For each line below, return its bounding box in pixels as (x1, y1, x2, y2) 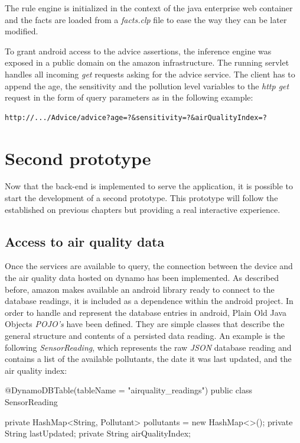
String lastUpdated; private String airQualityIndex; (5, 427, 191, 439)
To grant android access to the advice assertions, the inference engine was (5, 44, 272, 57)
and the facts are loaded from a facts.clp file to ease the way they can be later (5, 13, 287, 25)
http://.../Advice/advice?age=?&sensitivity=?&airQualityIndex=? (5, 113, 267, 122)
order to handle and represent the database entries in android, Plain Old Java (5, 306, 286, 318)
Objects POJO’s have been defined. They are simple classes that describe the (5, 318, 285, 330)
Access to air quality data (5, 232, 165, 250)
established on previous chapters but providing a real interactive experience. (5, 203, 281, 215)
